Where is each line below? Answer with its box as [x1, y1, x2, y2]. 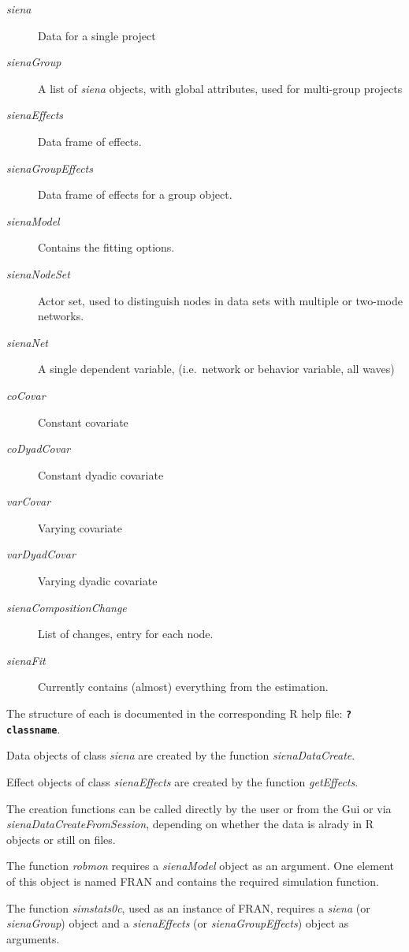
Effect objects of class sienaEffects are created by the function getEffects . [6, 773, 359, 790]
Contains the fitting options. [38, 239, 175, 256]
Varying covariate [38, 519, 123, 536]
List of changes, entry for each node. [38, 625, 214, 642]
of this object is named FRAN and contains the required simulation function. [6, 872, 379, 889]
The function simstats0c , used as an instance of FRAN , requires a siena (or [6, 899, 370, 916]
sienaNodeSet [6, 265, 70, 282]
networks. [38, 308, 84, 324]
